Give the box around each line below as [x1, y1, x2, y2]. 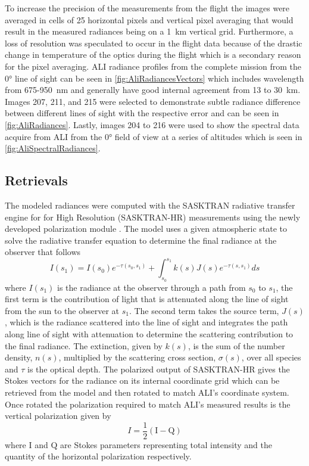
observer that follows [5, 246, 81, 258]
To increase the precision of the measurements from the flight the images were [5, 2, 290, 14]
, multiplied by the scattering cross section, [58, 351, 216, 364]
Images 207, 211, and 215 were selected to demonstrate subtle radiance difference [5, 95, 301, 107]
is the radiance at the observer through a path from [57, 281, 246, 293]
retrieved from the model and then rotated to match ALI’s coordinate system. [5, 386, 289, 398]
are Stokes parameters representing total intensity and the [60, 438, 272, 451]
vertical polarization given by [5, 409, 111, 422]
